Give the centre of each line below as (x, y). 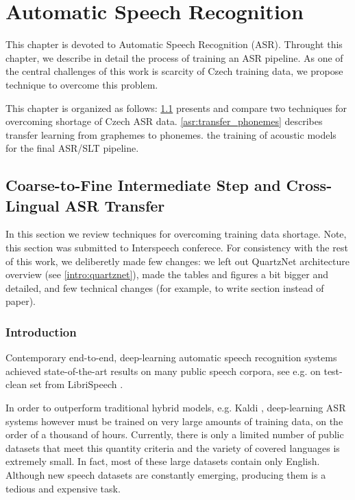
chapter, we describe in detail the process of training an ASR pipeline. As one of (174, 57)
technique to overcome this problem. (82, 84)
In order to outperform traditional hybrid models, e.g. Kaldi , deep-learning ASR (176, 408)
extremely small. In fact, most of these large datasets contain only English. (163, 461)
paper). (21, 301)
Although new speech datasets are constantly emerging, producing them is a (166, 475)
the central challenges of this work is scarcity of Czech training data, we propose (174, 71)
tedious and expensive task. (63, 488)
